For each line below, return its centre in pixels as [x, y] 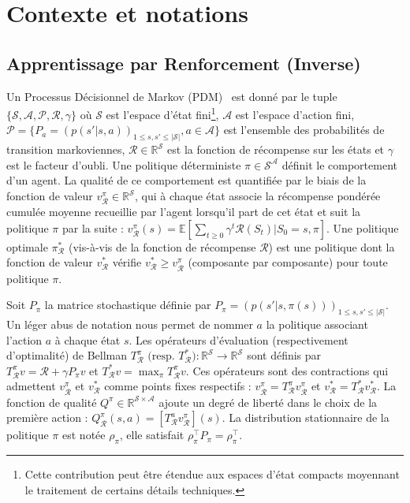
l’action [24, 339]
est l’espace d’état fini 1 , [162, 113]
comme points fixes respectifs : [178, 386]
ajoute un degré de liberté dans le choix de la [268, 402]
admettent [31, 386]
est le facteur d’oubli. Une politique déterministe [124, 164]
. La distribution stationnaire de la [306, 417]
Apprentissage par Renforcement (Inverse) [184, 63]
